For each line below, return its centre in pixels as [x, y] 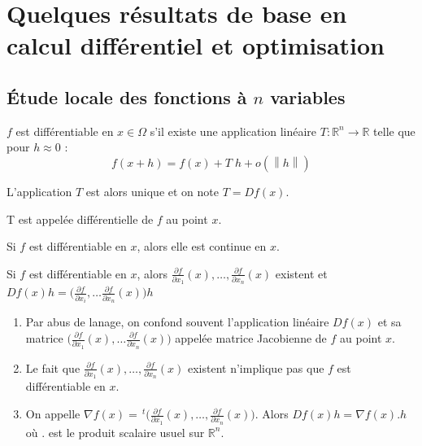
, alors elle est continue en [202, 246]
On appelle [53, 414]
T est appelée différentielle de [80, 219]
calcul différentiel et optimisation [196, 45]
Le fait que [53, 367]
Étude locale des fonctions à [127, 96]
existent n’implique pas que [256, 367]
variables [308, 96]
